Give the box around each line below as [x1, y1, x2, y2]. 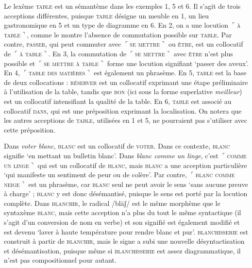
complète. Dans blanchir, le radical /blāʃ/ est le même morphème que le [4, 198, 220, 208]
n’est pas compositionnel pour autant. [4, 255, 117, 265]
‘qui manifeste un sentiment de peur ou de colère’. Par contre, [4, 169, 187, 180]
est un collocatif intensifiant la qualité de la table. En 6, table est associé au [4, 96, 232, 106]
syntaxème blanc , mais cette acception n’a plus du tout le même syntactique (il [4, 207, 241, 218]
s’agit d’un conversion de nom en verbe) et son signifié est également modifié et [4, 217, 240, 227]
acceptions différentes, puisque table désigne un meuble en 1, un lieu [4, 10, 209, 20]
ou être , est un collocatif [168, 39, 243, 49]
